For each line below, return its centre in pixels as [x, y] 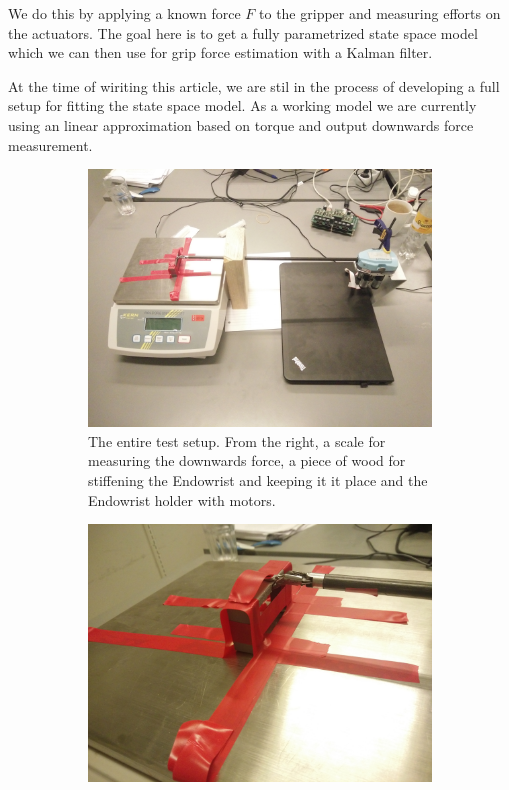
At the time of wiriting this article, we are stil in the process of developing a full [254, 85]
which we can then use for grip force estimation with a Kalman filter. [220, 52]
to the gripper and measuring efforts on [380, 13]
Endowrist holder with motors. [182, 499]
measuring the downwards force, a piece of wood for [247, 460]
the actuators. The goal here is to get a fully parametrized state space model [243, 32]
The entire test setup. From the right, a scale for [237, 440]
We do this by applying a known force [124, 13]
